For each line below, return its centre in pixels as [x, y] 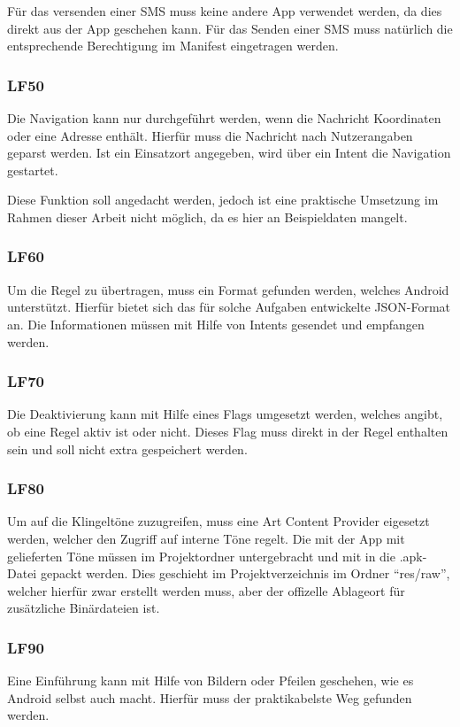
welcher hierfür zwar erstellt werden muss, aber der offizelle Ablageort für [206, 590]
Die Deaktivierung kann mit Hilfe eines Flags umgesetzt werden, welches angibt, [225, 414]
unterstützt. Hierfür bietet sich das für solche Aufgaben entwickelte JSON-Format [229, 307]
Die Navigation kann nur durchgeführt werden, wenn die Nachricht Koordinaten [224, 118]
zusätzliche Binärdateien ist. [84, 608]
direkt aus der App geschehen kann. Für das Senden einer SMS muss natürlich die [230, 28]
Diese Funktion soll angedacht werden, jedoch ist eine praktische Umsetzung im [223, 200]
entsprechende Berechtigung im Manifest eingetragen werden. [173, 46]
